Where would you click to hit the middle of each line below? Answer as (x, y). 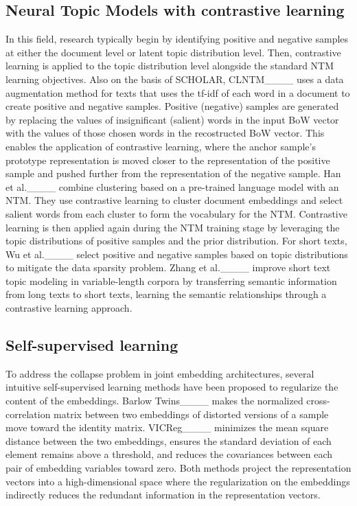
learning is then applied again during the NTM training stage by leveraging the (173, 227)
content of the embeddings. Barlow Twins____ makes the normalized (154, 401)
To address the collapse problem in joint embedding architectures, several (160, 373)
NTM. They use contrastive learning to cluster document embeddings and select (174, 200)
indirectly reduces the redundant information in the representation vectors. (163, 495)
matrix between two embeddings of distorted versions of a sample (191, 414)
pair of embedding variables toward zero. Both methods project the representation (178, 468)
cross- (318, 401)
